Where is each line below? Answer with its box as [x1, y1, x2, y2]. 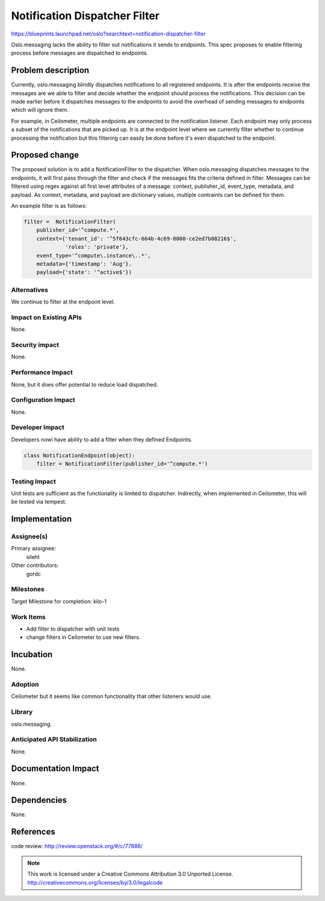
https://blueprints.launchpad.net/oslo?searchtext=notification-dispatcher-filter [11, 30, 206, 37]
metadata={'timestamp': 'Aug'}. [36, 260, 132, 267]
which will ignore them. [11, 106, 69, 114]
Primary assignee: [11, 545, 57, 552]
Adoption [11, 680, 39, 688]
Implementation [11, 514, 72, 524]
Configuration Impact [11, 396, 75, 404]
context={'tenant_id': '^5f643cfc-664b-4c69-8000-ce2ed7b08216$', [36, 235, 237, 242]
